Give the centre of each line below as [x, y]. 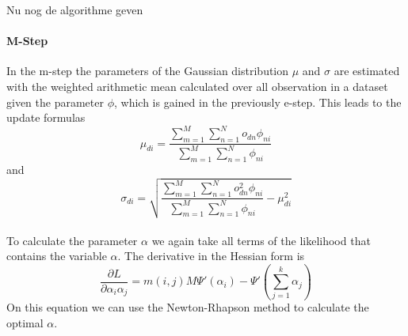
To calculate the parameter [72, 240]
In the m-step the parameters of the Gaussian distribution [148, 71]
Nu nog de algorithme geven [75, 9]
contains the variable [57, 256]
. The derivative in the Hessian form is [211, 256]
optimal [25, 323]
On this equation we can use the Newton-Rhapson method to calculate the [188, 307]
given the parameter [55, 102]
